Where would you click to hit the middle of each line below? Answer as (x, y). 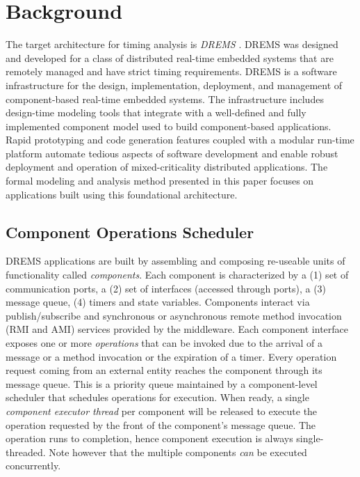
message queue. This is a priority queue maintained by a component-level (162, 383)
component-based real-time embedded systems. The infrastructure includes (165, 99)
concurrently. (33, 466)
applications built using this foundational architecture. (122, 194)
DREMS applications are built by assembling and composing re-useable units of (175, 261)
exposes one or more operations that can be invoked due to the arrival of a (164, 343)
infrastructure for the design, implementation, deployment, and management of (174, 85)
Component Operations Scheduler (130, 232)
